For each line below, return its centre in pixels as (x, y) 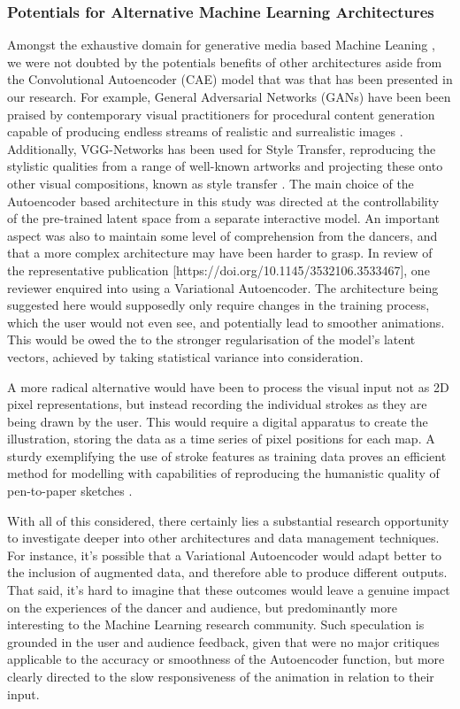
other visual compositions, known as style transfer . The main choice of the (211, 183)
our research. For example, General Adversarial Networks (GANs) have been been (229, 96)
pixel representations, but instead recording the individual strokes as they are (217, 404)
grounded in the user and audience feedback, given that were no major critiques (223, 641)
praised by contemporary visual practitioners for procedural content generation (221, 114)
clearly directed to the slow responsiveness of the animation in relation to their (221, 676)
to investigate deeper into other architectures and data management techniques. (223, 538)
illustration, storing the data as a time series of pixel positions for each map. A (221, 439)
